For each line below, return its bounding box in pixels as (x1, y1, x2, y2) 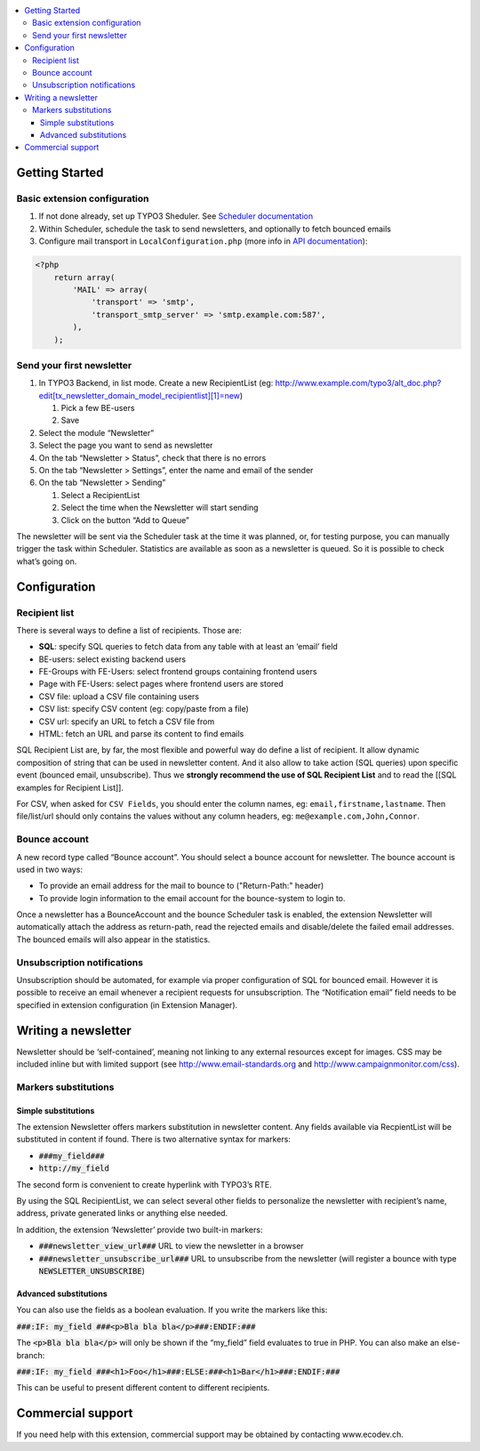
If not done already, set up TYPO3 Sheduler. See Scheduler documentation (38, 211, 314, 222)
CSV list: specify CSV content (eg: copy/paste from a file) (38, 704, 249, 714)
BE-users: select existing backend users (38, 654, 187, 665)
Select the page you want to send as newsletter (38, 440, 213, 451)
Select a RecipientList (60, 489, 140, 500)
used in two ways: (16, 864, 84, 875)
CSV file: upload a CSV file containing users (38, 690, 200, 702)
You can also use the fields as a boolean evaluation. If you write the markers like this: (16, 1304, 328, 1316)
